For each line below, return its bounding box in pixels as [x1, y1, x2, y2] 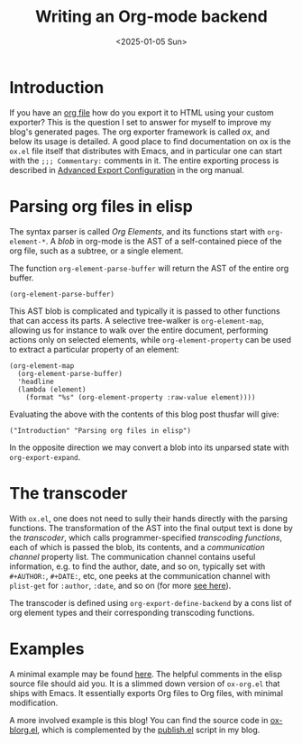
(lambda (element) [17, 385, 87, 394]
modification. [9, 697, 59, 708]
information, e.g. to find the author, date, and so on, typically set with [9, 561, 266, 572]
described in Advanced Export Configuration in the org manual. [9, 164, 245, 175]
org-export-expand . [9, 451, 81, 462]
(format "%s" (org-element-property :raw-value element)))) [25, 392, 256, 402]
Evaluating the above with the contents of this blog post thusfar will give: [9, 409, 279, 419]
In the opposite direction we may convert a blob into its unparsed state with [9, 442, 290, 453]
